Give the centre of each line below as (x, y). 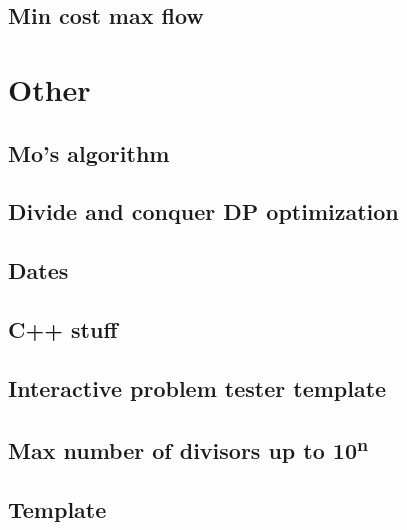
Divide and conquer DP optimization (203, 211)
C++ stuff (63, 328)
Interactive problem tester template (197, 387)
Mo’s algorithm (89, 152)
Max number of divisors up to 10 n (188, 448)
